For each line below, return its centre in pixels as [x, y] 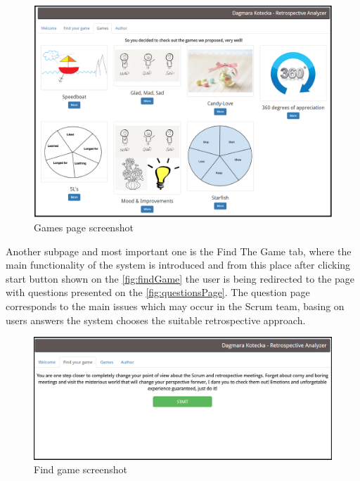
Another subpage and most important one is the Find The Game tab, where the [179, 251]
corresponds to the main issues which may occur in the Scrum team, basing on [175, 306]
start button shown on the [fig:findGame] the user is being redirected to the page [180, 278]
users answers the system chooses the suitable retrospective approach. [156, 320]
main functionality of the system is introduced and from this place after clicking [178, 265]
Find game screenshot [81, 469]
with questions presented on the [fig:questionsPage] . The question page [158, 292]
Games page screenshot [84, 227]
